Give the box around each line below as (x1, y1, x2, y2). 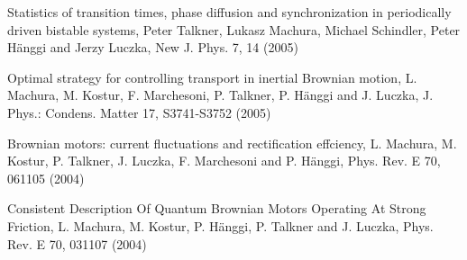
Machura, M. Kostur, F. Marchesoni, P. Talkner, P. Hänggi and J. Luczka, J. (7, 85, 434, 104)
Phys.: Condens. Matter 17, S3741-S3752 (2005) (7, 103, 271, 121)
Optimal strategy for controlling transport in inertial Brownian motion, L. (7, 67, 417, 86)
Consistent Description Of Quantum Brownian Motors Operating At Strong (7, 199, 426, 218)
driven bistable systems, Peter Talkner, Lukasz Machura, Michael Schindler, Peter (7, 20, 461, 39)
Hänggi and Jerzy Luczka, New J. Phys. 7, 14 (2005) (7, 38, 298, 57)
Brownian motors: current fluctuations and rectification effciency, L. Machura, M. (7, 133, 457, 152)
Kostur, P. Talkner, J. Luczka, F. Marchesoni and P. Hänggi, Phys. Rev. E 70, (7, 151, 441, 170)
